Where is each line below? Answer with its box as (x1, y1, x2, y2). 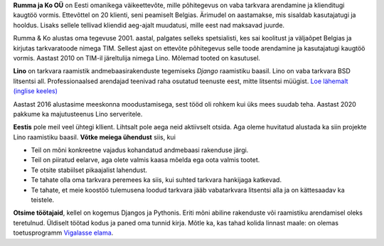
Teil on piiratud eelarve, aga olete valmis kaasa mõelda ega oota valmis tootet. (31, 156, 260, 164)
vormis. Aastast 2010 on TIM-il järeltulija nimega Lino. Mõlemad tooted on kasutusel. (13, 53, 261, 62)
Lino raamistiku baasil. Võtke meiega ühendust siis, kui (13, 132, 176, 141)
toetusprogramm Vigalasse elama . (13, 228, 114, 237)
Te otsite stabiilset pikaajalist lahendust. (31, 166, 148, 174)
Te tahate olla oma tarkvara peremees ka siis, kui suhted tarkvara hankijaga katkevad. (31, 176, 282, 184)
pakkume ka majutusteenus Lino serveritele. (13, 109, 143, 118)
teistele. (31, 196, 55, 204)
